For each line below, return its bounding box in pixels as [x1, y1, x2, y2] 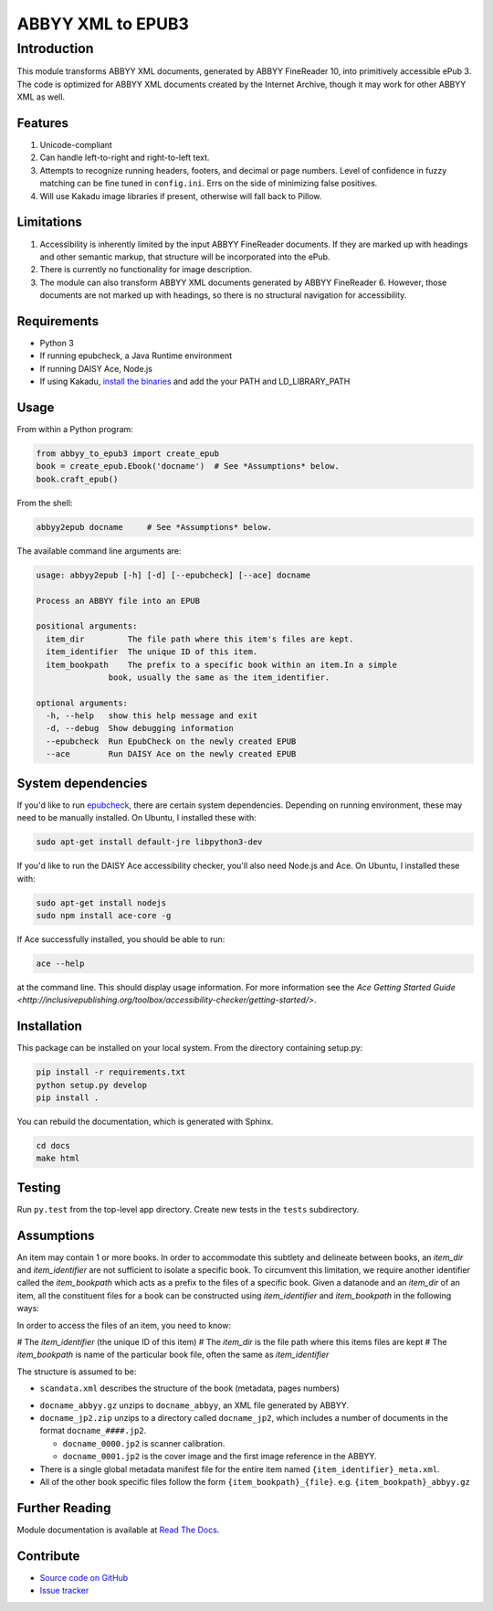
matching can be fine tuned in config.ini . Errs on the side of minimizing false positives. [39, 178, 378, 189]
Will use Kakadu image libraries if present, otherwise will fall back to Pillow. [39, 190, 322, 201]
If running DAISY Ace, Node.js [39, 363, 152, 374]
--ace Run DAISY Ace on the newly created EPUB [46, 749, 297, 759]
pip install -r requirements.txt [36, 1067, 186, 1077]
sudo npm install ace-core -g [36, 910, 172, 920]
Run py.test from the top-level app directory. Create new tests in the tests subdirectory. [16, 1203, 360, 1214]
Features [16, 115, 68, 131]
